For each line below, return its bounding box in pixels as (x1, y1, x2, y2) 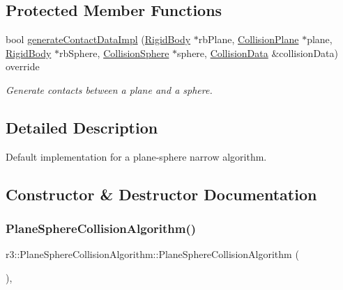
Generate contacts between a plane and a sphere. (6, 82, 213, 97)
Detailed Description (6, 116, 158, 138)
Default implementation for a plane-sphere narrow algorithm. (6, 149, 267, 163)
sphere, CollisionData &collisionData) (177, 45, 338, 60)
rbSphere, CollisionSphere (59, 45, 169, 60)
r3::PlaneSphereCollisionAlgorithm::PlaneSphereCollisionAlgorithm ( (6, 247, 299, 261)
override (6, 59, 40, 74)
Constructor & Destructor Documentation (6, 183, 317, 204)
